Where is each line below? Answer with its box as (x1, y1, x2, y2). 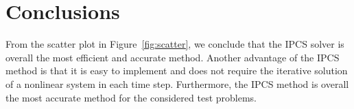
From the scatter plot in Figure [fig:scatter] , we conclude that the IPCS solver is (5, 37, 344, 51)
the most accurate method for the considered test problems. (5, 90, 257, 104)
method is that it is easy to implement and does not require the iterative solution (5, 63, 348, 78)
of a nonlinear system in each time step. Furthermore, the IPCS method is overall (5, 76, 349, 91)
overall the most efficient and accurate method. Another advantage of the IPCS (5, 50, 340, 64)
